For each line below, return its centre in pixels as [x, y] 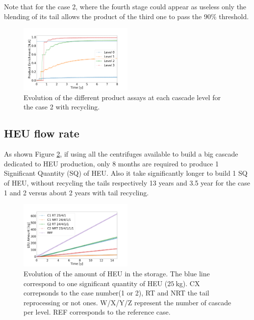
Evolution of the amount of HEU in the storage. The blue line [117, 273]
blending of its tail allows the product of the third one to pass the [103, 16]
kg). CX [188, 283]
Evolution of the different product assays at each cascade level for [122, 97]
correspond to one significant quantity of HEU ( [96, 283]
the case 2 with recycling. [62, 107]
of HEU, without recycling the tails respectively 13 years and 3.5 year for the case [127, 183]
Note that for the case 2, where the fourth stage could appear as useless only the [125, 6]
